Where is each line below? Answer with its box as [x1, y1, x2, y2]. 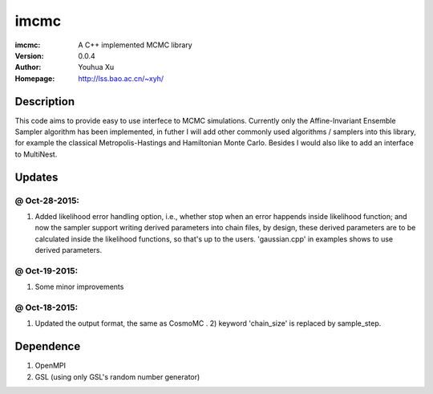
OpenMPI [34, 361, 67, 371]
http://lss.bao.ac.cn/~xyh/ [78, 73, 164, 83]
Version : [14, 51, 44, 60]
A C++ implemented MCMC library [78, 40, 192, 50]
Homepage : [14, 73, 55, 83]
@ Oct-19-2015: [14, 265, 79, 276]
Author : [14, 63, 42, 72]
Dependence [14, 339, 81, 353]
